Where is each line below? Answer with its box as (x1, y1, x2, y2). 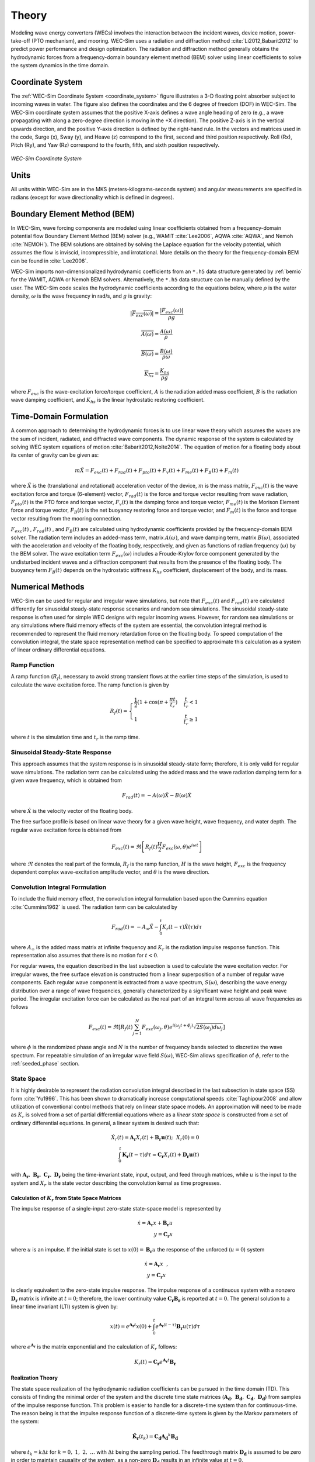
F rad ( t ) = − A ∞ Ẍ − (111, 923, 159, 932)
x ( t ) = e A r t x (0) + (110, 1322, 152, 1330)
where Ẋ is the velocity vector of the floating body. (10, 807, 133, 814)
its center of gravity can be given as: (10, 451, 99, 458)
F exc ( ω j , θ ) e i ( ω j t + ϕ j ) (141, 1022, 194, 1032)
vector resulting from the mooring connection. (10, 515, 122, 522)
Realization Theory (10, 1374, 58, 1381)
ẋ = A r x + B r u (137, 1220, 173, 1228)
